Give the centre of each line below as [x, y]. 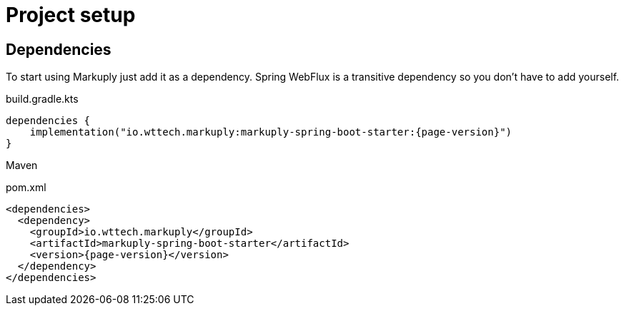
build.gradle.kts [42, 99]
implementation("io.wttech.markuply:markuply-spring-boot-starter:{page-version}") [271, 132]
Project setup [71, 15]
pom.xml [26, 188]
